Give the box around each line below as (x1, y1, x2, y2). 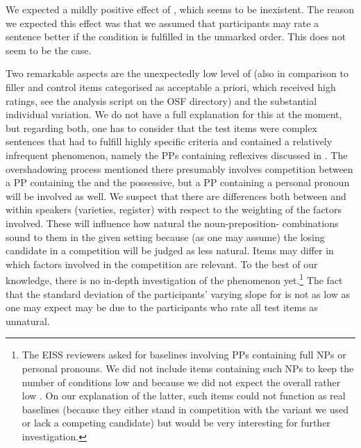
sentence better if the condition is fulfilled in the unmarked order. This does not (6, 29, 346, 44)
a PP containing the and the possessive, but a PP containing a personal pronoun (6, 175, 350, 190)
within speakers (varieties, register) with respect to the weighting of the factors (6, 202, 342, 217)
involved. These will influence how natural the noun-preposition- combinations (6, 215, 339, 230)
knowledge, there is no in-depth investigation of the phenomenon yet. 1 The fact (6, 271, 343, 287)
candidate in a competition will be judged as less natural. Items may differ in (6, 243, 334, 258)
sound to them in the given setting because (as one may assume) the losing (6, 229, 325, 244)
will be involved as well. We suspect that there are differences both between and (6, 188, 346, 203)
